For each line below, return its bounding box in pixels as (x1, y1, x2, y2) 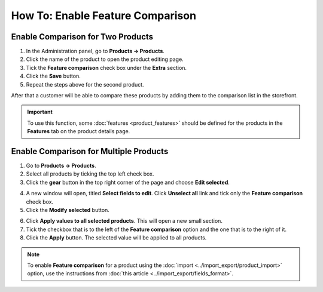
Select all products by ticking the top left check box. (26, 170, 154, 177)
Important (27, 108, 53, 116)
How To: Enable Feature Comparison (11, 9, 197, 22)
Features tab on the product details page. (27, 128, 130, 135)
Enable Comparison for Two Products (11, 32, 154, 42)
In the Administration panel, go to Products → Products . (26, 48, 164, 55)
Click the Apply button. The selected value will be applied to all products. (26, 234, 207, 241)
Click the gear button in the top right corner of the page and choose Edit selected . (26, 179, 230, 186)
